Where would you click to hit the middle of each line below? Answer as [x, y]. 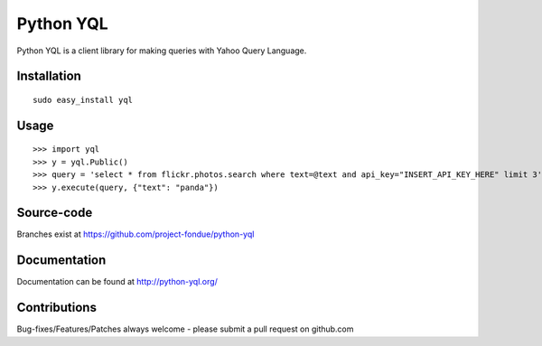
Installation [49, 76]
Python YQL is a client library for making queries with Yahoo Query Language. [162, 51]
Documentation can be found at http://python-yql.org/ [117, 282]
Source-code [55, 213]
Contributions [56, 308]
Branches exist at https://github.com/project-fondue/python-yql [135, 234]
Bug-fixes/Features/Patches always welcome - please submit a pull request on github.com [185, 329]
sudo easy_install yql [83, 100]
